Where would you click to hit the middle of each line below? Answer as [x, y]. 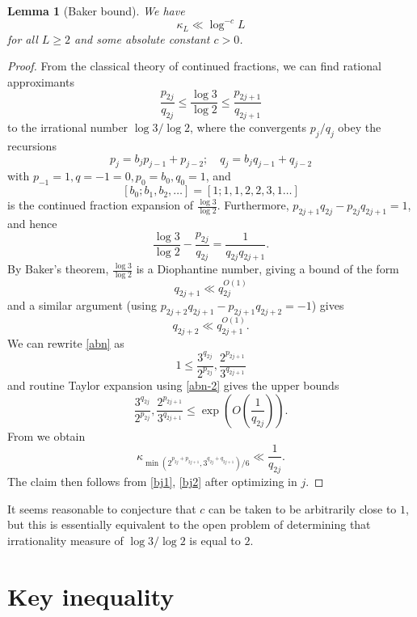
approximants [41, 81]
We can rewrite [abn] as [66, 342]
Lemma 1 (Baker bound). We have [96, 11]
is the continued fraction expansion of [101, 205]
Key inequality [91, 596]
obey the [360, 127]
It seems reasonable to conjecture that [102, 508]
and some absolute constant [142, 38]
